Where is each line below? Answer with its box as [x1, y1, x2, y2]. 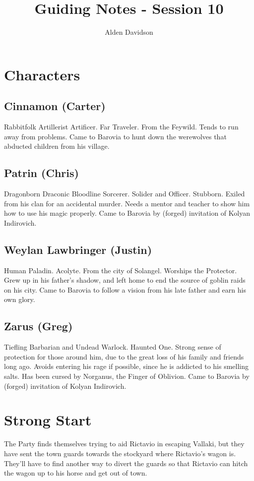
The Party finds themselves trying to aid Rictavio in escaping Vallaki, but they [4, 438, 245, 449]
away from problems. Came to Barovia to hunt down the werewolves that [4, 131, 227, 141]
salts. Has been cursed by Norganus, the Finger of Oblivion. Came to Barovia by [4, 371, 250, 381]
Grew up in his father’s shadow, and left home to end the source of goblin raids [4, 275, 246, 285]
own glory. [4, 294, 35, 304]
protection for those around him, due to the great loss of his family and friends [4, 351, 244, 361]
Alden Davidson [105, 27, 153, 37]
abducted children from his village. [4, 141, 110, 151]
